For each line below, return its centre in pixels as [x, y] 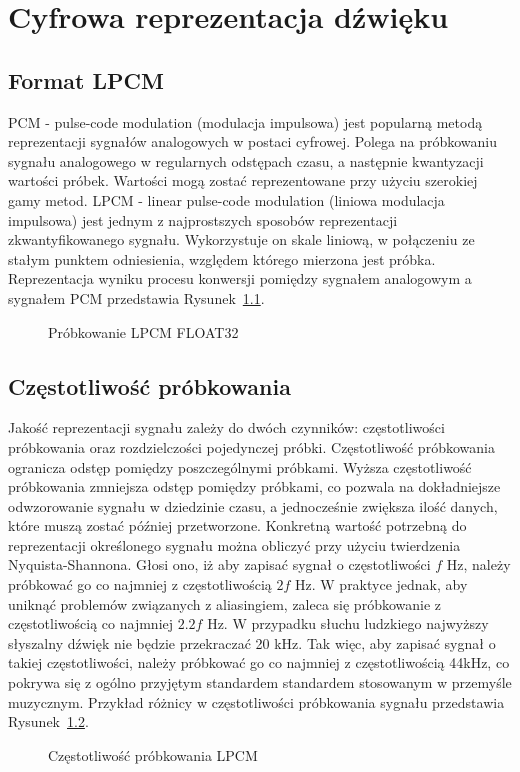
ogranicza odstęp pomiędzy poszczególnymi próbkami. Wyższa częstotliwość [240, 466]
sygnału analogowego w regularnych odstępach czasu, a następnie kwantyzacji [246, 160]
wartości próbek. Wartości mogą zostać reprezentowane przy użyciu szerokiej [243, 180]
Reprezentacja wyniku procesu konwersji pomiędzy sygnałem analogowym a [240, 278]
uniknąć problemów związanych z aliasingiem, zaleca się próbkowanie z [225, 603]
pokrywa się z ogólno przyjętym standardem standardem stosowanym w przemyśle [260, 682]
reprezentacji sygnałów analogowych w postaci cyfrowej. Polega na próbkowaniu [252, 141]
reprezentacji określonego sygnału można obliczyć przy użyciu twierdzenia [234, 544]
